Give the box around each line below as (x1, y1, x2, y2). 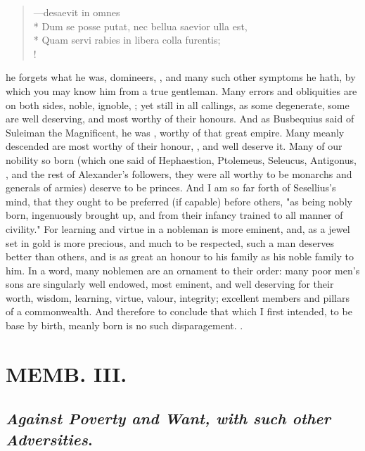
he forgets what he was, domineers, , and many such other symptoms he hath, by (6, 70, 356, 84)
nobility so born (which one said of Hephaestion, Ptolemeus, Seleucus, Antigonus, (6, 152, 357, 167)
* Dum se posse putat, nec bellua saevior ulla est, (33, 18, 248, 33)
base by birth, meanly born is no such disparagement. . (6, 318, 243, 333)
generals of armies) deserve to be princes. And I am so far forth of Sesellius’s (6, 180, 336, 195)
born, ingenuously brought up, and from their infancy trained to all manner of (6, 208, 343, 222)
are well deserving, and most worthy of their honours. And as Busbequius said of (6, 111, 354, 126)
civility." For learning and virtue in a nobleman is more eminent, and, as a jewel (6, 221, 350, 236)
